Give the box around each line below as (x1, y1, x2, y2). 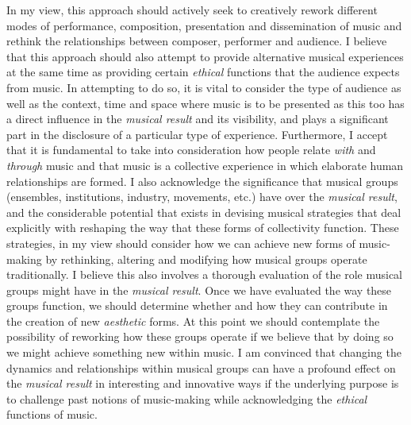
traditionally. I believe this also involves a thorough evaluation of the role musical (6, 266, 402, 283)
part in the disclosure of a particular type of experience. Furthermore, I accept (6, 126, 388, 142)
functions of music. (6, 406, 98, 423)
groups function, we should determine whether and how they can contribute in (6, 297, 388, 314)
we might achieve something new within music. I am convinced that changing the (6, 344, 401, 361)
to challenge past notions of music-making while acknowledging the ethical (6, 390, 367, 407)
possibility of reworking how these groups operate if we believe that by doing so (6, 328, 394, 345)
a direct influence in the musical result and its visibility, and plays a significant (6, 110, 389, 127)
